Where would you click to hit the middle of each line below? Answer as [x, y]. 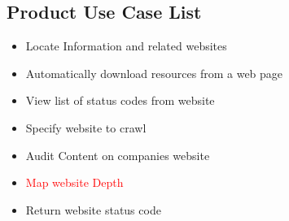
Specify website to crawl [86, 127]
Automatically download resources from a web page [154, 73]
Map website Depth [74, 182]
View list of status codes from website [120, 100]
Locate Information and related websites [126, 46]
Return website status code [93, 209]
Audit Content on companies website [118, 155]
